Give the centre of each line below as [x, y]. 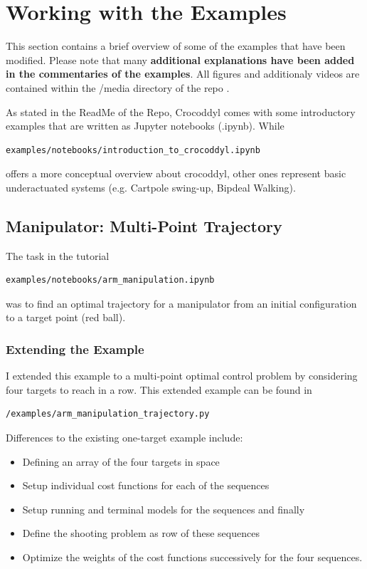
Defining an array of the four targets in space [121, 461]
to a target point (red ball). [66, 317]
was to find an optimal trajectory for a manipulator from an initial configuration [181, 303]
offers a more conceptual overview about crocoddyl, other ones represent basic [176, 173]
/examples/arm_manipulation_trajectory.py [108, 414]
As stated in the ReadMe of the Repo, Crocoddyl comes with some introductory [181, 111]
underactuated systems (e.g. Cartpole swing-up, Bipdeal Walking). [151, 187]
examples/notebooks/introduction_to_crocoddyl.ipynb [133, 150]
